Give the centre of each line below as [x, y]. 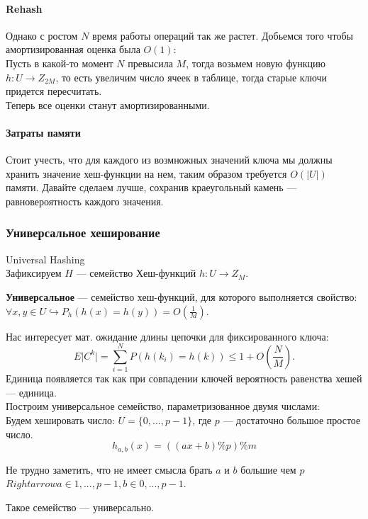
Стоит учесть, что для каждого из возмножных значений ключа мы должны [169, 160]
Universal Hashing [45, 259]
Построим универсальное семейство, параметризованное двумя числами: [163, 406]
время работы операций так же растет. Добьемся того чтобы [223, 35]
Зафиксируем [34, 273]
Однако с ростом [42, 35]
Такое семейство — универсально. [80, 507]
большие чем [268, 469]
